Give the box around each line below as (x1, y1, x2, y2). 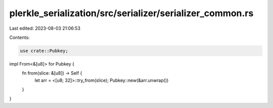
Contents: (9, 34, 30, 40)
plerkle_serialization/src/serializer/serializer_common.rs (9, 8, 254, 19)
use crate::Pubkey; (20, 48, 68, 53)
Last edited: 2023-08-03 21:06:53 (9, 25, 81, 31)
